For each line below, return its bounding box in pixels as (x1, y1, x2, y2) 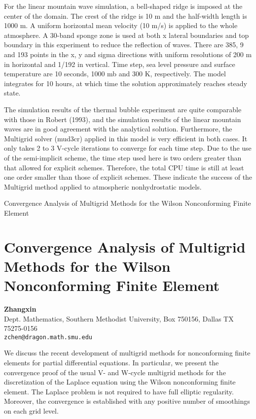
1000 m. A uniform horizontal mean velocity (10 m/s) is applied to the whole (4, 20, 238, 31)
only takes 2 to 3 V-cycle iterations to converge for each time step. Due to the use (4, 143, 252, 153)
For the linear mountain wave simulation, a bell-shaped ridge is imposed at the (4, 1, 243, 11)
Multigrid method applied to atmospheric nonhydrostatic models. (4, 181, 202, 192)
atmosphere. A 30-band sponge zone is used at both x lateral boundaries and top (4, 30, 249, 40)
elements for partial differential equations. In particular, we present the (4, 357, 219, 367)
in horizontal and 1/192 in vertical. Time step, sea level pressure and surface (4, 59, 235, 69)
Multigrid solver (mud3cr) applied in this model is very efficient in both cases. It (4, 133, 248, 143)
